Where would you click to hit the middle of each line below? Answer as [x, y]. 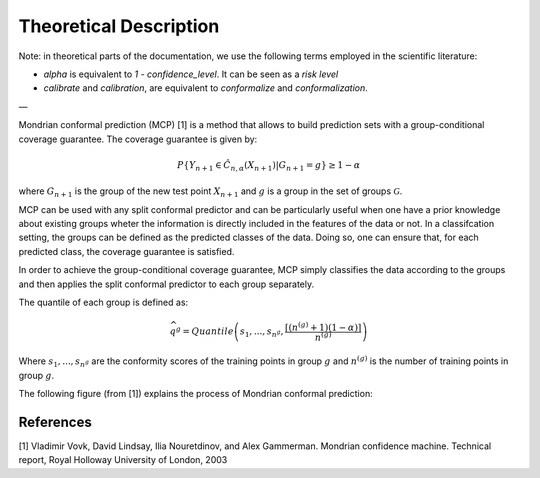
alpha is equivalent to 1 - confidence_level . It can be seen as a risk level [191, 74]
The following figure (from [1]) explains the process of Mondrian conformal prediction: [196, 394]
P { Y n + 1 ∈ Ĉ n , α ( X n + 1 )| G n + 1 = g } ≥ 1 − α [268, 166]
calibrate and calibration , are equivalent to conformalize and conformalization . [206, 88]
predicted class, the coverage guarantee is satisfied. [126, 251]
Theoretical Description [119, 26]
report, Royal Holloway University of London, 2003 [123, 460]
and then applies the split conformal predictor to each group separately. [166, 284]
